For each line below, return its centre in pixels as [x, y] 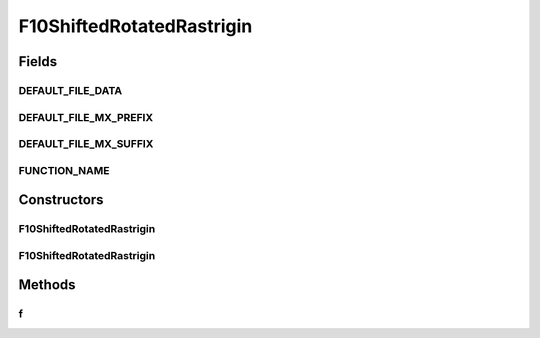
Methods [47, 285]
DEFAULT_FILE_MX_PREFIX [86, 117]
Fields [38, 61]
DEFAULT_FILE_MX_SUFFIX [86, 144]
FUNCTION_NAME [64, 170]
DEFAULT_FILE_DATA [70, 90]
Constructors [61, 200]
